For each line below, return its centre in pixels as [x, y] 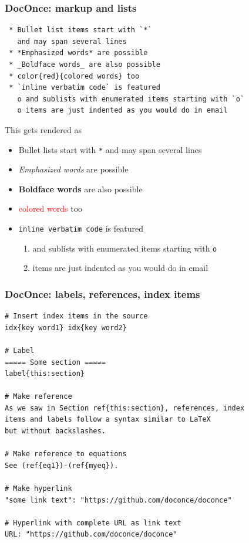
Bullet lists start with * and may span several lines [110, 149]
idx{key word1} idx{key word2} [66, 328]
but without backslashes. [55, 431]
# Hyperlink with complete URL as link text [93, 523]
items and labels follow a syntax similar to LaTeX [108, 420]
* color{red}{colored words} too [74, 76]
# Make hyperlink [38, 489]
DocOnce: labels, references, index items [102, 293]
